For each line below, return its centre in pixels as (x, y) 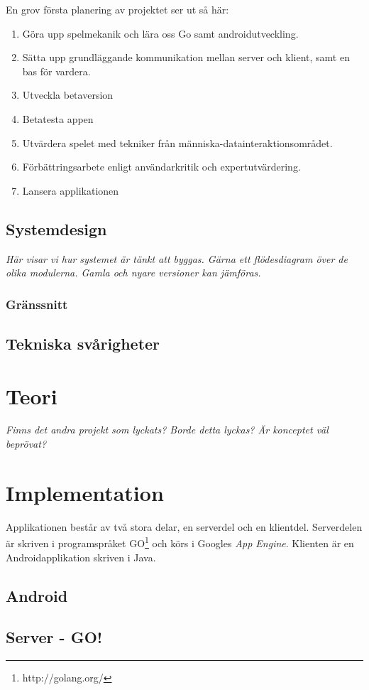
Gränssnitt (37, 304)
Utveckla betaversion (68, 95)
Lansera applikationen (71, 190)
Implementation (85, 492)
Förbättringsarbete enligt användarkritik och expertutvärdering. (161, 167)
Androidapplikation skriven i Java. (81, 557)
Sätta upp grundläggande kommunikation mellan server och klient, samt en (186, 57)
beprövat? (26, 444)
